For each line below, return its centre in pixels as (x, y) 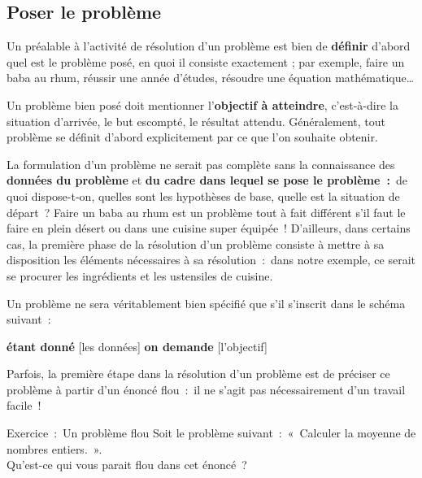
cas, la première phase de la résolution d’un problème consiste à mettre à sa (196, 243)
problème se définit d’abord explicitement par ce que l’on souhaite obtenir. (192, 137)
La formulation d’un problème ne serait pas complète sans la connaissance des (201, 164)
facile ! (24, 405)
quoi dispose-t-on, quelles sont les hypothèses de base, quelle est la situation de (203, 196)
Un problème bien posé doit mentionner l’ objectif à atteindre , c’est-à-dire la (202, 104)
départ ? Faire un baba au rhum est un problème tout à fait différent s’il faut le (206, 212)
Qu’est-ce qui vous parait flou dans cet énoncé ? (127, 465)
